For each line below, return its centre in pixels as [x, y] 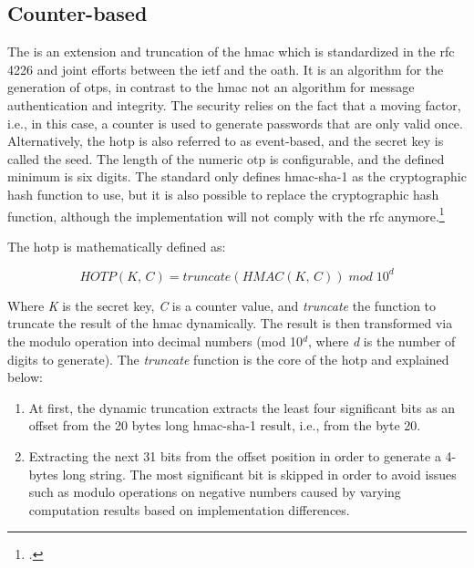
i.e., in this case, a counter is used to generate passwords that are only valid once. [235, 123]
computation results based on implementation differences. [189, 509]
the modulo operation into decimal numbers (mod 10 [155, 341]
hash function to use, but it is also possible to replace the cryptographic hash [223, 194]
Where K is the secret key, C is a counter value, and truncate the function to [222, 305]
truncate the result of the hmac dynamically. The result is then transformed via [230, 323]
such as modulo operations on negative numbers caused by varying [215, 492]
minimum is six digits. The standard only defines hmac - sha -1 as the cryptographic [237, 176]
